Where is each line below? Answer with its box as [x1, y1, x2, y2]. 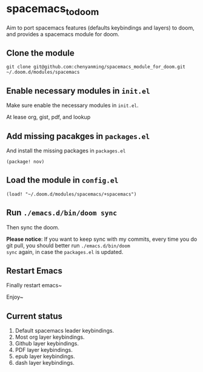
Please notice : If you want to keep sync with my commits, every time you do [6, 235, 198, 243]
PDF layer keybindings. [15, 347, 73, 354]
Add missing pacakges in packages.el [6, 131, 150, 141]
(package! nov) [6, 158, 45, 165]
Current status [6, 311, 62, 321]
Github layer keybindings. [15, 340, 79, 347]
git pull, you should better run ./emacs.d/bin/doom [6, 241, 130, 249]
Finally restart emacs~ [6, 282, 62, 289]
